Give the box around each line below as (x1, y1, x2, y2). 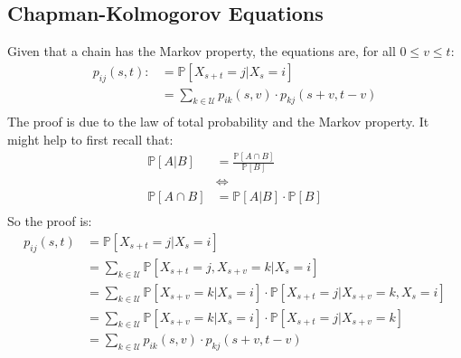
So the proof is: (7, 212, 92, 231)
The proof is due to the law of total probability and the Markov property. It (7, 112, 429, 131)
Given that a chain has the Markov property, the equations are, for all (7, 42, 396, 61)
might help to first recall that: (7, 130, 174, 149)
